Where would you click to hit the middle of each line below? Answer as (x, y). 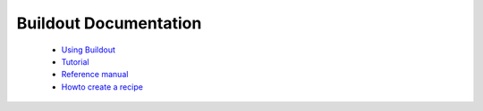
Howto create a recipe (102, 87)
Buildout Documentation (109, 23)
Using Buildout (89, 50)
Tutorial (75, 61)
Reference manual (95, 75)
